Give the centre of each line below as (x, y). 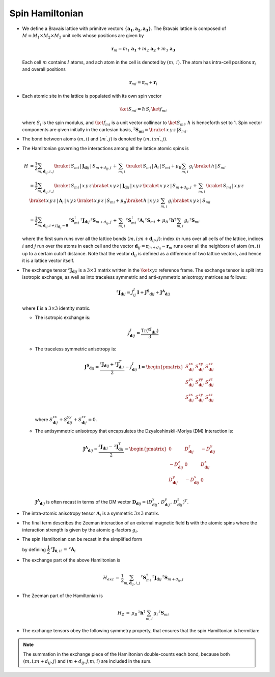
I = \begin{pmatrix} (161, 367)
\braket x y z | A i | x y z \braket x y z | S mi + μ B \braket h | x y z (94, 201)
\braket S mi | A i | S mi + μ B (154, 166)
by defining (34, 549)
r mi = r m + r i (143, 83)
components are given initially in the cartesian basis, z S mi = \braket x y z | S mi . (105, 130)
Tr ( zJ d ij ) (150, 331)
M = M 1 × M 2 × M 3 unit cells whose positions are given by (83, 36)
